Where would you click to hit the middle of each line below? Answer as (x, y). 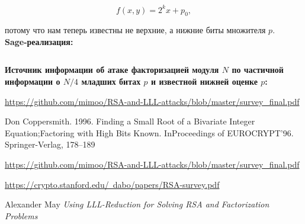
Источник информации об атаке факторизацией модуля (112, 70)
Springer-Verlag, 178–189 (50, 144)
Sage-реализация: (39, 41)
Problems (21, 215)
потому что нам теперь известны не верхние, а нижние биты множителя (135, 30)
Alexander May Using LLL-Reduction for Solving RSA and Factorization (137, 204)
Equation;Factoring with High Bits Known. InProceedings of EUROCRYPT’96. (149, 132)
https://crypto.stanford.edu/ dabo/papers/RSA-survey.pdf (112, 184)
